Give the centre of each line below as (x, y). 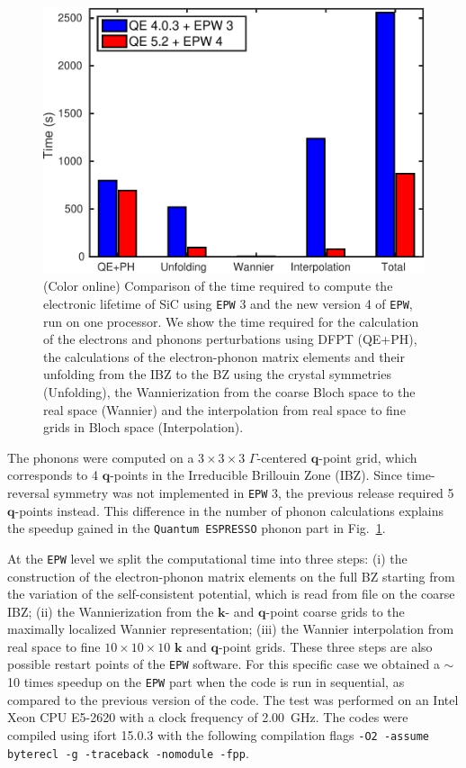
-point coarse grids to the (335, 611)
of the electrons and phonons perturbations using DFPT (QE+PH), (230, 339)
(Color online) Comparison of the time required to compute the (218, 286)
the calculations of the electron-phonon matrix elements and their (224, 356)
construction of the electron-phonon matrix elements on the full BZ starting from (231, 576)
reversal (28, 492)
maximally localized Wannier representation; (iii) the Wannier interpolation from (231, 629)
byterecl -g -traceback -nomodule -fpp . (128, 752)
